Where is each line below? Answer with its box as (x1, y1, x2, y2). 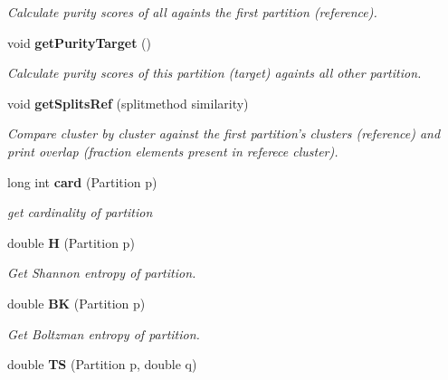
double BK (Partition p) (7, 293, 146, 312)
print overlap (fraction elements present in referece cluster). (7, 141, 338, 160)
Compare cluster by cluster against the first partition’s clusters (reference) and (7, 124, 441, 143)
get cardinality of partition (7, 203, 153, 222)
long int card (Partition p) (7, 172, 157, 191)
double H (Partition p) (7, 233, 135, 252)
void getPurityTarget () (7, 33, 151, 52)
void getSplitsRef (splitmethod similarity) (7, 93, 249, 112)
